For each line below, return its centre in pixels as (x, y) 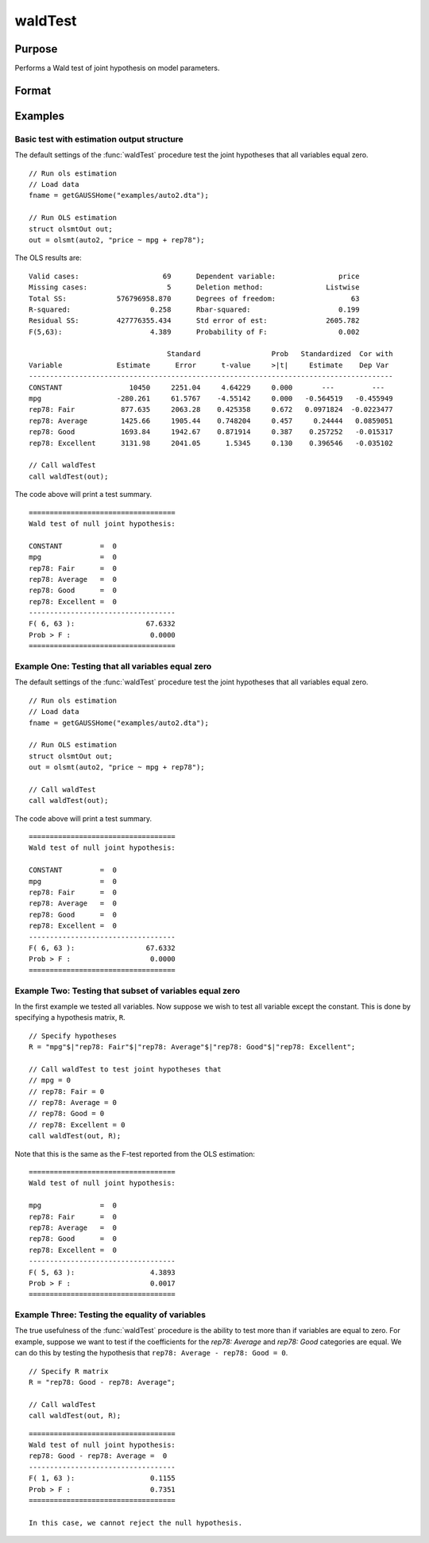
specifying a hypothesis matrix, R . (70, 1018)
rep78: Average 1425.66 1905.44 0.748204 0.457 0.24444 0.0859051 (211, 421)
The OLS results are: (48, 258)
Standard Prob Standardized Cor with (280, 354)
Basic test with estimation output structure (99, 139)
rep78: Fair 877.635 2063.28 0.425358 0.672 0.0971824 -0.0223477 (211, 410)
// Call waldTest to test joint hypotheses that (125, 1069)
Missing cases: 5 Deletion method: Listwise (194, 287)
